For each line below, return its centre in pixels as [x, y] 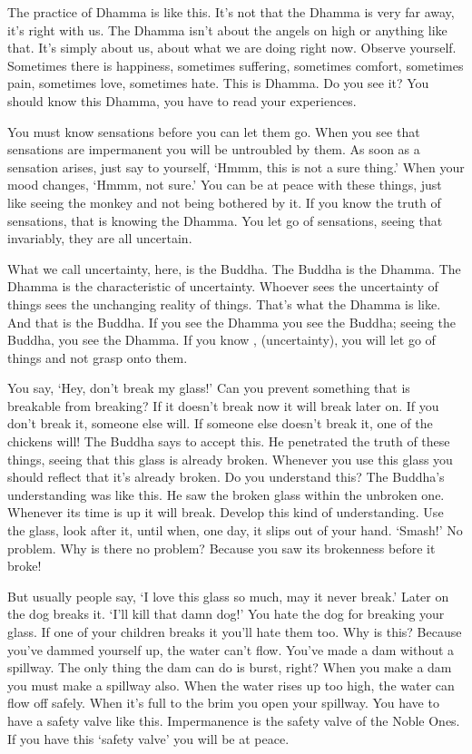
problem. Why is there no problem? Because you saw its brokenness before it [221, 548]
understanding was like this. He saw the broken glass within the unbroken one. [226, 494]
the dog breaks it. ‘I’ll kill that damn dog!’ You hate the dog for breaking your [226, 614]
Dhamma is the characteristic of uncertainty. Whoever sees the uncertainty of [223, 286]
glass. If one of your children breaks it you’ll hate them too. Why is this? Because [235, 632]
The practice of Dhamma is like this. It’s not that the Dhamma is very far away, [231, 12]
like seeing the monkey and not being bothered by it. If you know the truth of [224, 202]
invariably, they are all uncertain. [100, 238]
